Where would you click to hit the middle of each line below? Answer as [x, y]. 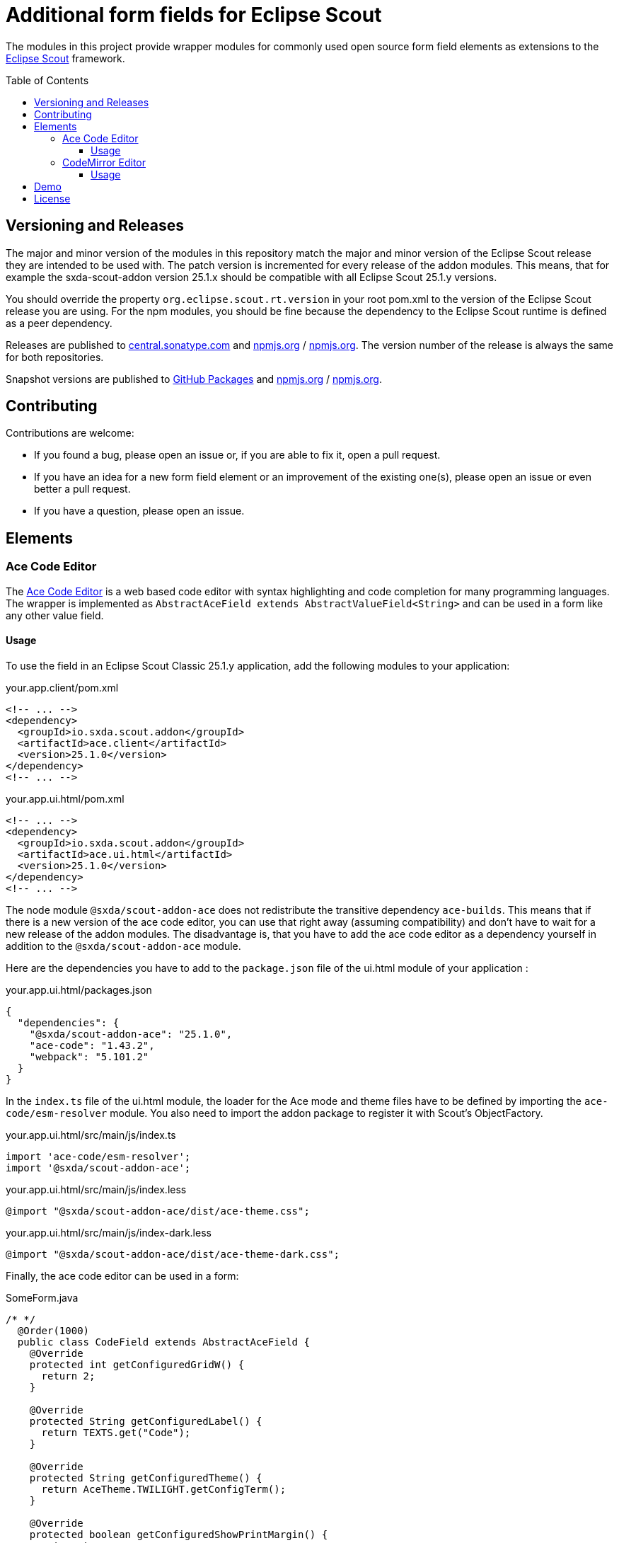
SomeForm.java [42, 1297]
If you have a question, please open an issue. [139, 511]
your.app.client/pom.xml [62, 687]
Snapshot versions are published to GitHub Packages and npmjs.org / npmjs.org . [194, 379]
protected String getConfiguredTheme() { [146, 1478]
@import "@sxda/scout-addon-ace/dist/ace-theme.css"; [158, 1211]
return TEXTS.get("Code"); [116, 1432]
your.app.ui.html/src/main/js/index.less [96, 1189]
